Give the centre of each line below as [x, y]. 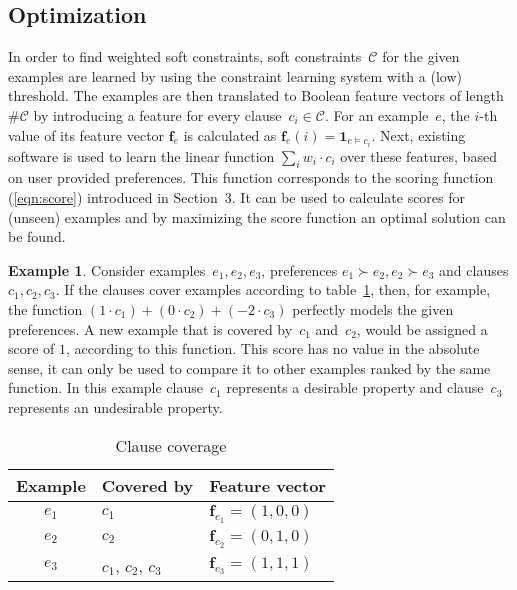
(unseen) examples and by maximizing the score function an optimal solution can [257, 216]
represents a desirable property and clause [355, 387]
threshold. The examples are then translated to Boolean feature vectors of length [256, 95]
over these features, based [418, 155]
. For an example [376, 114]
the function [45, 309]
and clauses [474, 269]
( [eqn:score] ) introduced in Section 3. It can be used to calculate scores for [237, 197]
